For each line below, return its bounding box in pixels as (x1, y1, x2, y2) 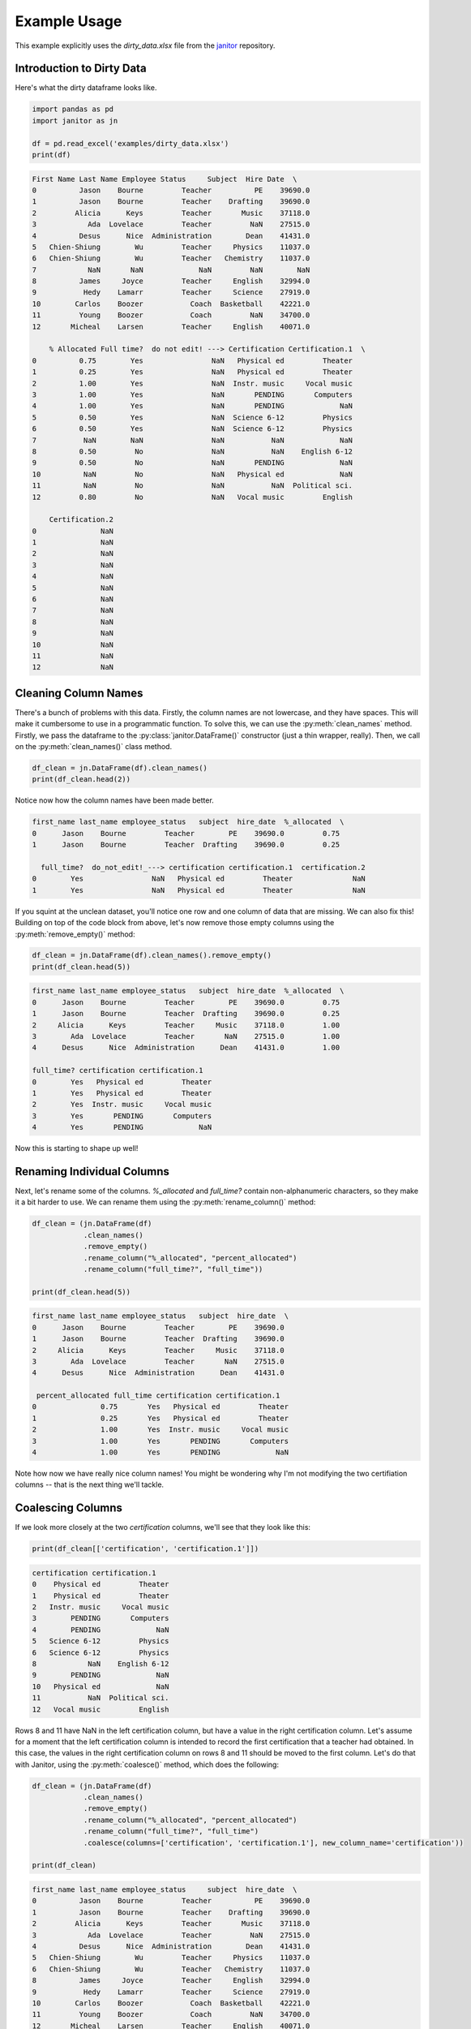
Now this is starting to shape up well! (15, 1144, 139, 1153)
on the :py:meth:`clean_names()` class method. (15, 742, 173, 752)
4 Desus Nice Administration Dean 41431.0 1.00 (32, 1043, 340, 1053)
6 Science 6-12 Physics (32, 1648, 169, 1657)
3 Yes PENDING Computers (32, 1111, 212, 1120)
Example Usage (15, 12, 122, 30)
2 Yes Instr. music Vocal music (32, 1100, 212, 1109)
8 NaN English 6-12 (32, 1659, 169, 1668)
